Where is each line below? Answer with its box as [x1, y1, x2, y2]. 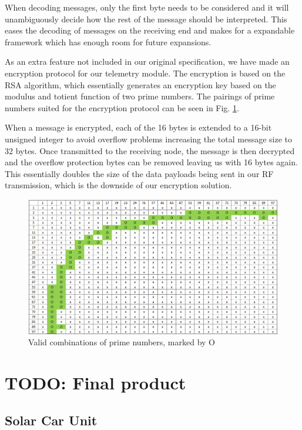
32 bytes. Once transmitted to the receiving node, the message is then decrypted [5, 144, 295, 156]
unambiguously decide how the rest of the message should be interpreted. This [5, 12, 287, 25]
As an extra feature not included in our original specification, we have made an [5, 55, 290, 68]
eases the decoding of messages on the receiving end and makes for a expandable [5, 24, 295, 36]
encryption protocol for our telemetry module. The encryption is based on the [5, 66, 286, 79]
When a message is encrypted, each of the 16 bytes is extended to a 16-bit [5, 121, 272, 134]
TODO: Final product [5, 371, 186, 395]
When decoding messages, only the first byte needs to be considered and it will [5, 1, 289, 13]
